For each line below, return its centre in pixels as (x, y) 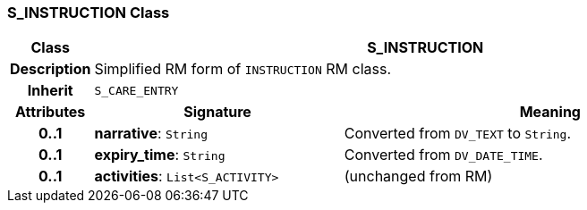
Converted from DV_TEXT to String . (458, 134)
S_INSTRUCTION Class (89, 13)
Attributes (51, 112)
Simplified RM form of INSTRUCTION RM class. (243, 69)
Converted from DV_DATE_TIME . (443, 155)
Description (51, 69)
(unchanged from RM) (418, 176)
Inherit (50, 91)
